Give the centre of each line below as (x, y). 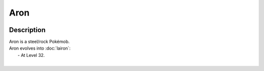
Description (27, 30)
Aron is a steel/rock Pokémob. (39, 42)
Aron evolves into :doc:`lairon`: (40, 48)
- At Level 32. (31, 55)
